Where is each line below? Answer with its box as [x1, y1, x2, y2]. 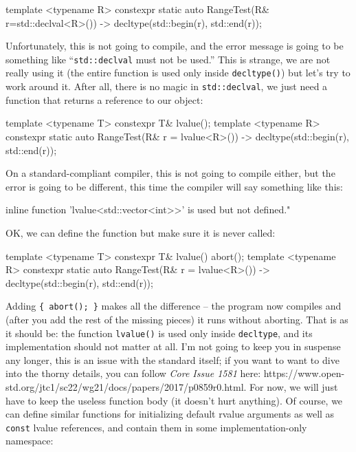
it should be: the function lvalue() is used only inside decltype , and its [5, 325, 313, 340]
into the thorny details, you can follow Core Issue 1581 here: [5, 366, 261, 380]
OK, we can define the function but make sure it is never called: [5, 225, 276, 239]
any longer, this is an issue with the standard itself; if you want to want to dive [5, 352, 340, 367]
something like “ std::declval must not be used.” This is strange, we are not [5, 52, 331, 66]
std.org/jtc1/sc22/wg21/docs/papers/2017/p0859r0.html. [5, 379, 247, 394]
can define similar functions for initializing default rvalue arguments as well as [5, 407, 335, 421]
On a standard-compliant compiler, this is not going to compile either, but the [5, 166, 335, 180]
